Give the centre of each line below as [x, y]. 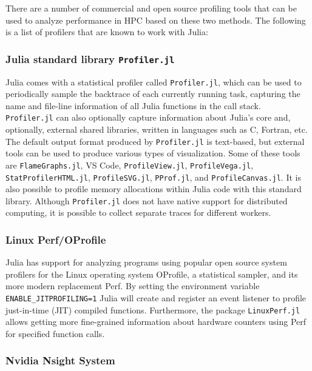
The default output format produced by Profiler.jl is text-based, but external [155, 141]
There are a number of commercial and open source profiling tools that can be [151, 8]
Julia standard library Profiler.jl [90, 58]
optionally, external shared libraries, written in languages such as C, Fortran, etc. [157, 129]
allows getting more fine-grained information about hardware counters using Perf [156, 322]
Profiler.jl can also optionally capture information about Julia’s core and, [148, 117]
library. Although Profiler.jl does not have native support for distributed [147, 200]
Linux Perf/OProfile [56, 239]
